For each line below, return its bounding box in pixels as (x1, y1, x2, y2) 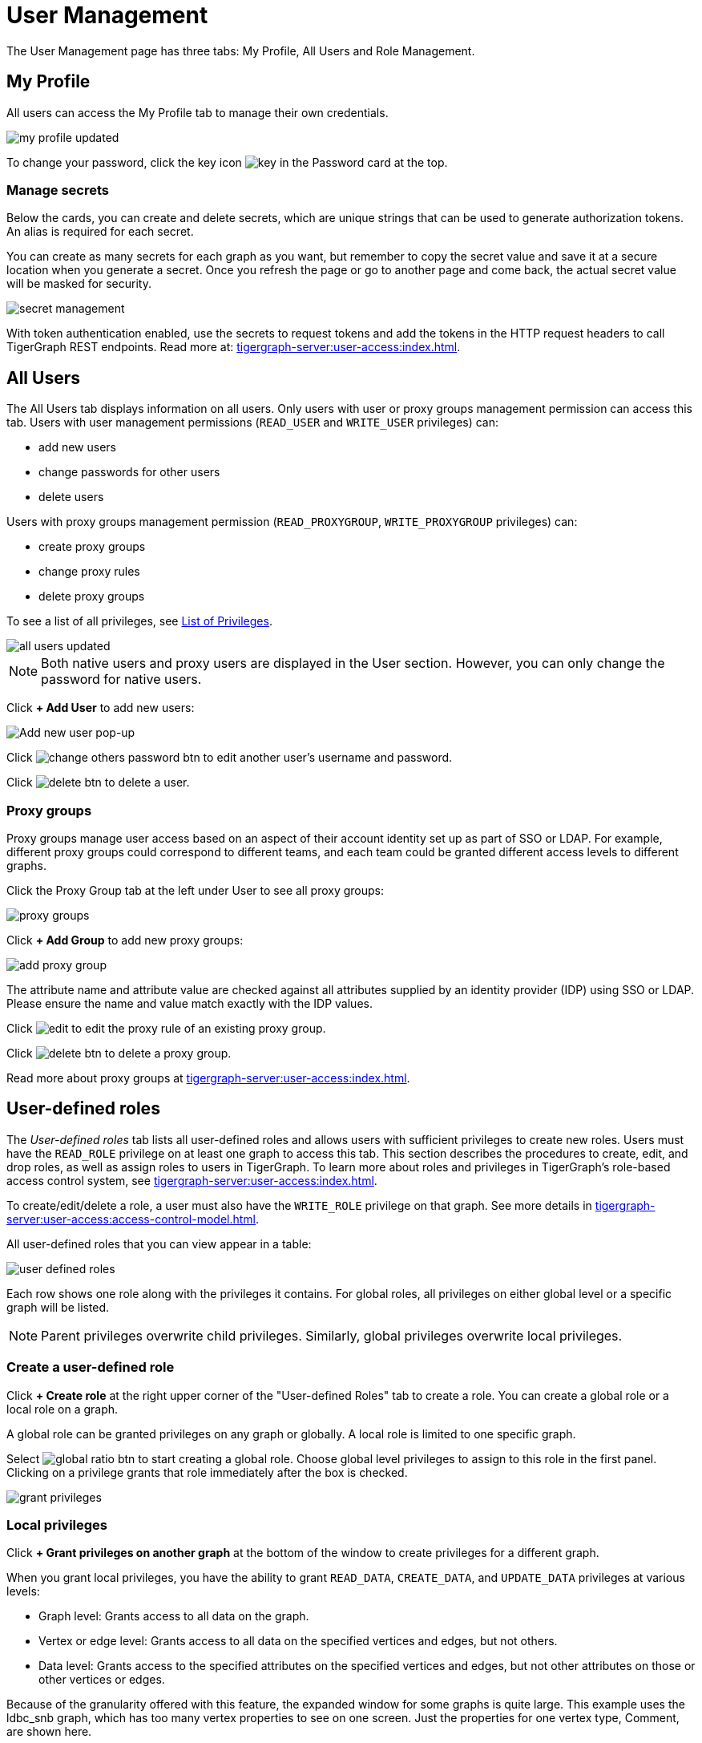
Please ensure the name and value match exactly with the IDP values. (6, 996, 373, 1010)
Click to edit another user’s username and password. (6, 750, 453, 765)
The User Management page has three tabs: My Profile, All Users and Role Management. (6, 43, 475, 58)
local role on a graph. (6, 1401, 119, 1416)
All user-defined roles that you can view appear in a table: (6, 1236, 312, 1251)
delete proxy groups (38, 589, 145, 604)
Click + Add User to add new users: (6, 701, 195, 715)
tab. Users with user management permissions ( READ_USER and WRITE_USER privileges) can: (6, 415, 499, 430)
